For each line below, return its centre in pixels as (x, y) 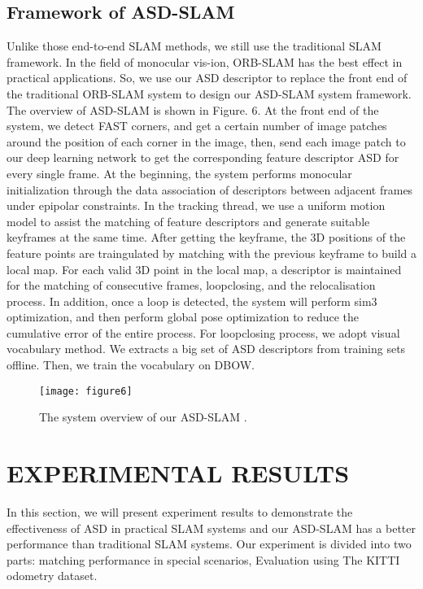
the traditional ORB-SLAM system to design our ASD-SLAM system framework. (209, 93)
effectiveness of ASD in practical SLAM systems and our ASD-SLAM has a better (211, 528)
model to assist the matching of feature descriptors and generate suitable (188, 221)
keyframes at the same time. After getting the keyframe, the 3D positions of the (206, 237)
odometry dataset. (52, 576)
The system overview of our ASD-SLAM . (143, 417)
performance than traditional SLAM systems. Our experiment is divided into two (209, 544)
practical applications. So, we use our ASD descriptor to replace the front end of (207, 78)
